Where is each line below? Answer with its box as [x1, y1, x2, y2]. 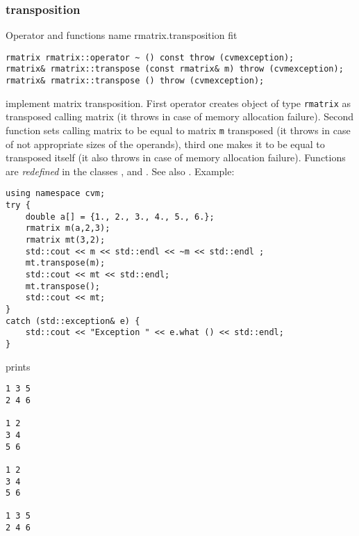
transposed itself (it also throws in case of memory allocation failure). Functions [6, 150, 346, 165]
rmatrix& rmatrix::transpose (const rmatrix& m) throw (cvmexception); [6, 64, 344, 74]
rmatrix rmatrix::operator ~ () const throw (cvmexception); [6, 52, 294, 63]
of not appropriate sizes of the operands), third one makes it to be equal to [6, 136, 325, 151]
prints [6, 359, 31, 373]
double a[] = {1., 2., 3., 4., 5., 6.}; [25, 211, 215, 222]
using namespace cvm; [6, 188, 106, 199]
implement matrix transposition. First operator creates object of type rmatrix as [6, 95, 351, 110]
